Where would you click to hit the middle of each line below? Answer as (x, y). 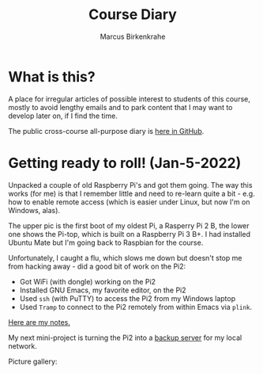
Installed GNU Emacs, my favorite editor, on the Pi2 (103, 290)
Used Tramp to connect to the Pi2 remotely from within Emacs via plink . (136, 307)
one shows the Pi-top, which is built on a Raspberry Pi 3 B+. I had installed (130, 234)
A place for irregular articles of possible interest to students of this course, (129, 99)
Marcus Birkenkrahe (133, 36)
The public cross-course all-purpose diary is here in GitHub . (106, 131)
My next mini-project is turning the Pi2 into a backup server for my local (125, 338)
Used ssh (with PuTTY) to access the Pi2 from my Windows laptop (128, 298)
